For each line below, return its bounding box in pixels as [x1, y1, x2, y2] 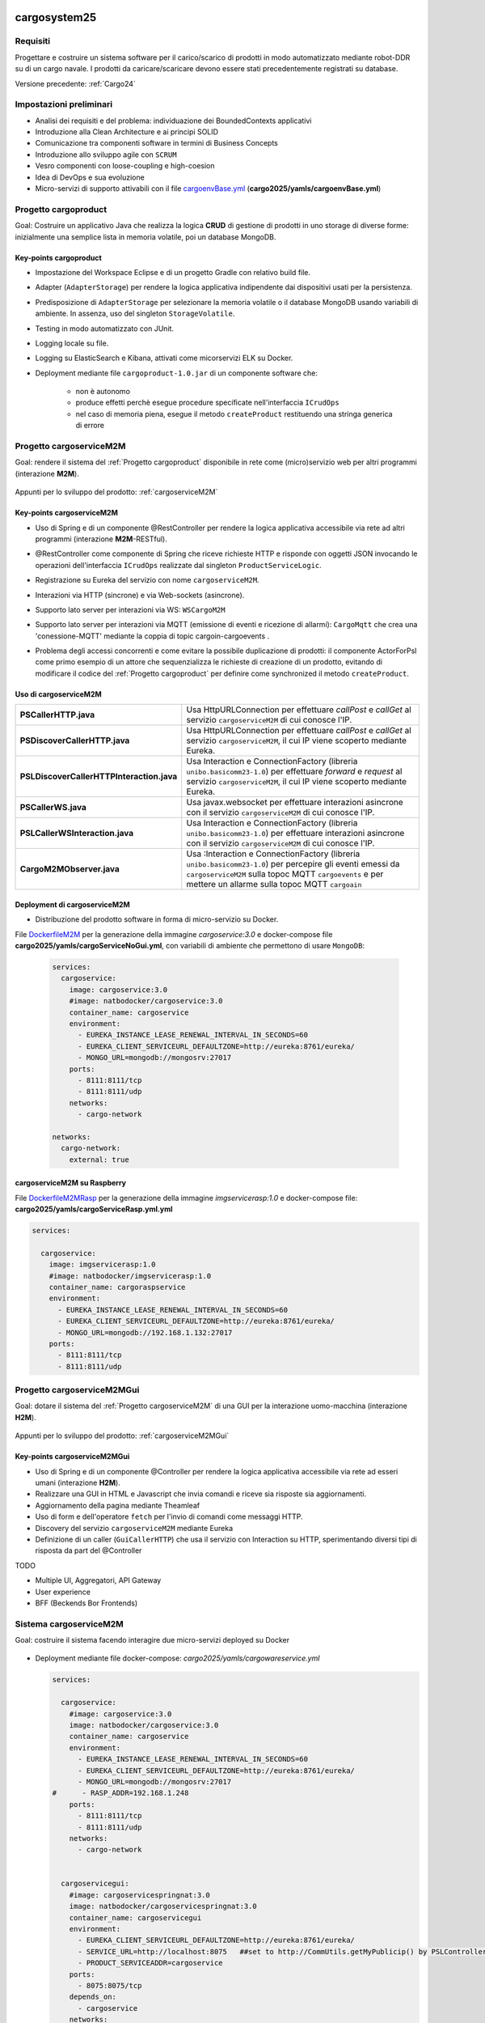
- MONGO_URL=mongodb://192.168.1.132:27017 [57, 1328, 233, 1337]
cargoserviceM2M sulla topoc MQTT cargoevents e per [186, 868, 384, 880]
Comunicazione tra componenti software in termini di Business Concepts [35, 138, 278, 148]
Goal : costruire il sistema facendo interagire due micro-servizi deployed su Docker [15, 1635, 290, 1645]
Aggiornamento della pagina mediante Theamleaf [35, 1500, 200, 1510]
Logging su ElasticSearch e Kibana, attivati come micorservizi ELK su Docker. [35, 353, 293, 363]
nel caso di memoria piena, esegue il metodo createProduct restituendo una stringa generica [75, 409, 393, 418]
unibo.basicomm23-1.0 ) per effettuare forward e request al [186, 766, 403, 777]
